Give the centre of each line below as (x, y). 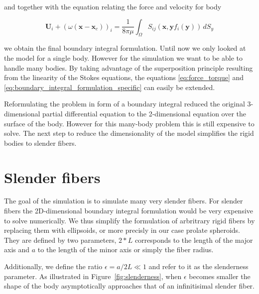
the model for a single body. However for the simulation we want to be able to (123, 57)
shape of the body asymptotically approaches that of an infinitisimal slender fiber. (129, 286)
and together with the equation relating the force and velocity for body (113, 6)
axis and (17, 249)
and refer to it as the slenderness (198, 266)
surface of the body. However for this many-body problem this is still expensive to (129, 123)
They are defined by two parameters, (60, 240)
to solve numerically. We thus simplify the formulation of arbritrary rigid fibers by (129, 220)
